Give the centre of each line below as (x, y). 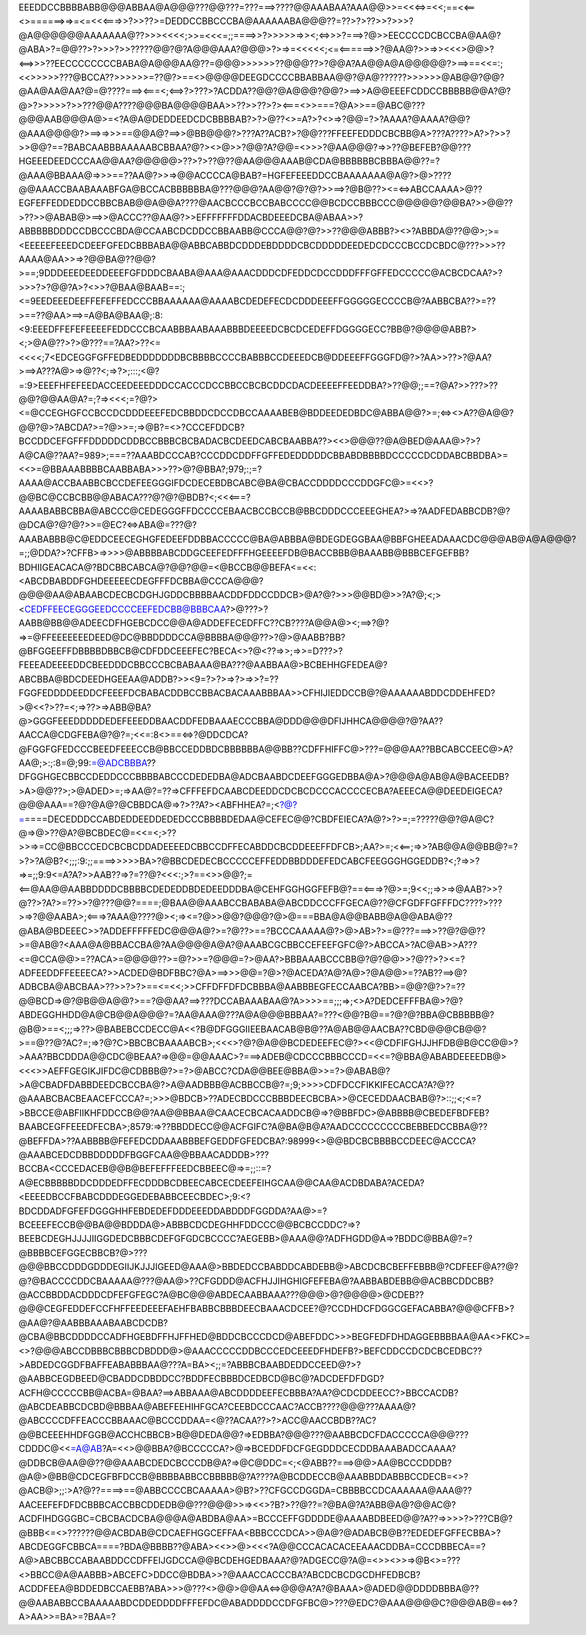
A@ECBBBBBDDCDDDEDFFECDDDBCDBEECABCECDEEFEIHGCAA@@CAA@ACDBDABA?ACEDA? (221, 1182)
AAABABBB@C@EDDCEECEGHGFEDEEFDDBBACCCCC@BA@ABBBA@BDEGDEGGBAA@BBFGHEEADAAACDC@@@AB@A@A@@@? (297, 539)
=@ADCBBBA (118, 763)
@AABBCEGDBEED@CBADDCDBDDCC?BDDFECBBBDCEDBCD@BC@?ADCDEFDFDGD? (201, 1379)
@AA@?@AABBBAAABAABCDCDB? (93, 1322)
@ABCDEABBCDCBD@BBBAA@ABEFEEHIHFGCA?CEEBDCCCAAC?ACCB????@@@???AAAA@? (217, 1407)
